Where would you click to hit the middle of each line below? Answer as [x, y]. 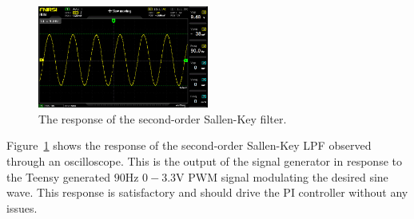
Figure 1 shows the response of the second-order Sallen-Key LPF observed [189, 145]
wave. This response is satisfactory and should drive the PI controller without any [207, 192]
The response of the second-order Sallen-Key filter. [163, 118]
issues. [22, 207]
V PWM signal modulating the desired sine [282, 176]
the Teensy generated [58, 176]
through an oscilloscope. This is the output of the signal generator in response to [204, 160]
